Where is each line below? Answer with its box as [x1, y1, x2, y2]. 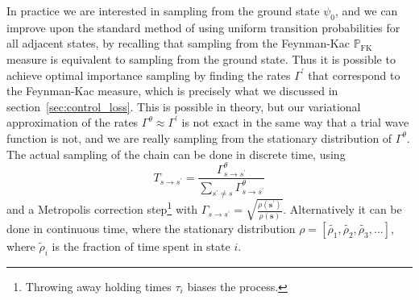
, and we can [335, 2, 398, 19]
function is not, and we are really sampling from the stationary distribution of [6, 129, 392, 146]
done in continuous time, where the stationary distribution [6, 219, 296, 236]
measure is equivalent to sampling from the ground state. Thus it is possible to [6, 50, 396, 67]
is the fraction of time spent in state [52, 237, 230, 254]
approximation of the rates [6, 114, 139, 131]
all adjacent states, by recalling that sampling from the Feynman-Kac [6, 35, 350, 52]
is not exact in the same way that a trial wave [181, 114, 409, 131]
